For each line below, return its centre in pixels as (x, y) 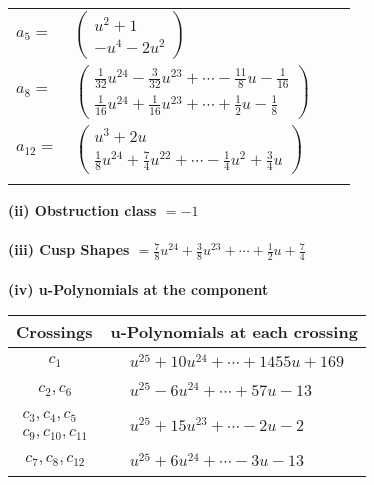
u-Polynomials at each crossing (234, 332)
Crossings (54, 332)
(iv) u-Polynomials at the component (138, 288)
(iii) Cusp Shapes (69, 249)
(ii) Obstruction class (82, 209)
